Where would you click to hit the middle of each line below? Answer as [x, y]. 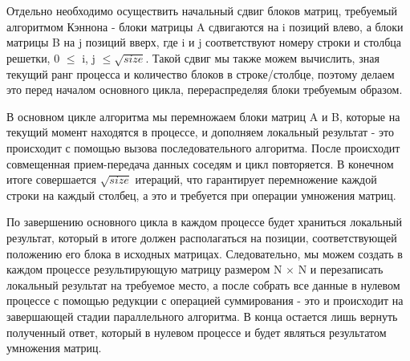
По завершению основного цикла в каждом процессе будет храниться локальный [204, 222]
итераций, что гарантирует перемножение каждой [256, 179]
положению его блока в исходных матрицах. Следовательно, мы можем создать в [205, 253]
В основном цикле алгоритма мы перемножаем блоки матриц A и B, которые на [203, 116]
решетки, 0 [33, 57]
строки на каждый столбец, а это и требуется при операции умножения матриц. [201, 195]
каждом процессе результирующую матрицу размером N [144, 269]
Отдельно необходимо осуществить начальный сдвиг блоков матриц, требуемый [202, 10]
